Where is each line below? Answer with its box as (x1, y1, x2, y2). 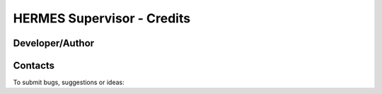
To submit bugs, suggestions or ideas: (13, 78, 125, 87)
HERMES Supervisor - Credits (13, 11, 191, 26)
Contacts (13, 60, 55, 72)
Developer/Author (13, 37, 95, 49)
